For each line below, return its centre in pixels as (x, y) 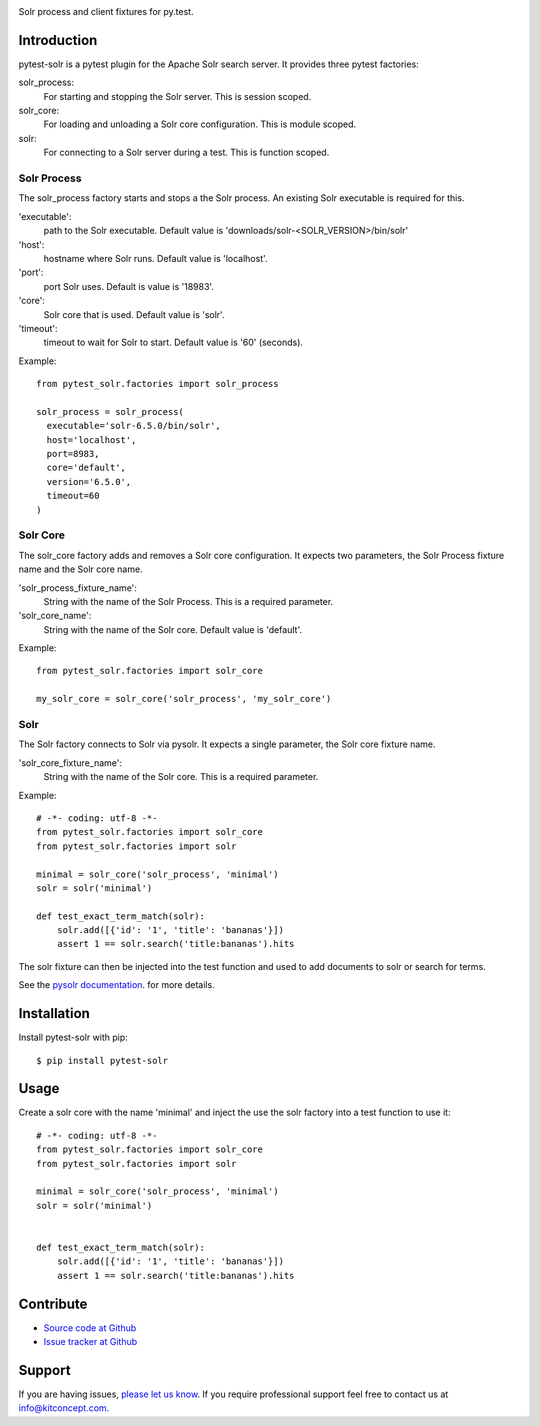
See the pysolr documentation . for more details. (116, 985)
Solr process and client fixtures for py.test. (106, 11)
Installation (54, 1013)
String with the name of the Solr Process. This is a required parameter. (188, 601)
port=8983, (73, 454)
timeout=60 (73, 496)
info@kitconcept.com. (64, 1408)
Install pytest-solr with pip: (73, 1037)
